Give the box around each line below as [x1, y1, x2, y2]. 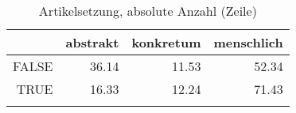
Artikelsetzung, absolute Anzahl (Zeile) [38, 2, 257, 20]
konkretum [131, 33, 201, 51]
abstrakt [65, 33, 119, 51]
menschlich [213, 33, 283, 51]
